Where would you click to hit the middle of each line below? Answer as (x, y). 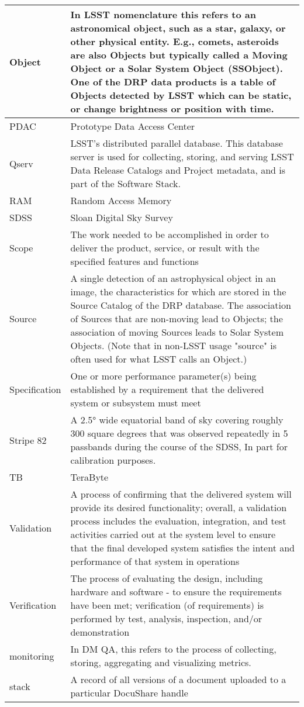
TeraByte (89, 477)
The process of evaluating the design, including (167, 578)
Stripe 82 (28, 440)
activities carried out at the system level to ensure (173, 534)
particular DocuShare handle (129, 693)
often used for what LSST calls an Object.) (159, 359)
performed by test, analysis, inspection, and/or (166, 618)
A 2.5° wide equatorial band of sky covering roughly (177, 420)
